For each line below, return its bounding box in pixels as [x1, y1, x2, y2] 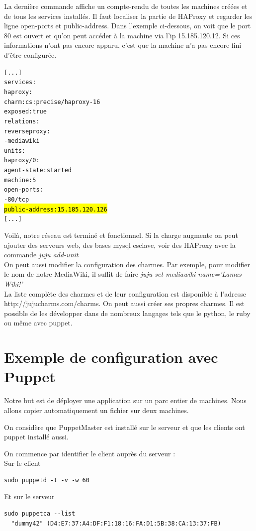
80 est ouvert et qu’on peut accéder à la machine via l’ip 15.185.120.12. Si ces [4, 30, 240, 40]
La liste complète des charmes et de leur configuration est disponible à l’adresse [4, 288, 246, 299]
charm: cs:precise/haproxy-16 [4, 98, 100, 106]
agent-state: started [4, 167, 72, 174]
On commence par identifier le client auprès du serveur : [4, 448, 175, 458]
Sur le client [4, 458, 41, 468]
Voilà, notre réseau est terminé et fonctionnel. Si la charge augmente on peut [4, 230, 238, 240]
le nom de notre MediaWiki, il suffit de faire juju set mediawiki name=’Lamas [4, 269, 242, 279]
